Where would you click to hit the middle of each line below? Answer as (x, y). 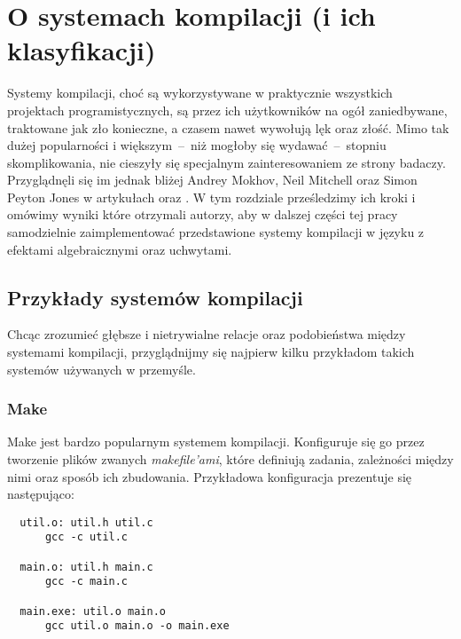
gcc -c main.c (86, 582)
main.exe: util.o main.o (93, 611)
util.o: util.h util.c (86, 522)
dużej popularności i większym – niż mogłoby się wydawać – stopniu (197, 145)
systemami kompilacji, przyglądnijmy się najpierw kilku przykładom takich (211, 352)
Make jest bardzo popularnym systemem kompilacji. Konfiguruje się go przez (216, 442)
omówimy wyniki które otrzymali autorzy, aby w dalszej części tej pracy (203, 214)
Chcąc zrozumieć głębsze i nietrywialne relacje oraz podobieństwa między (207, 334)
